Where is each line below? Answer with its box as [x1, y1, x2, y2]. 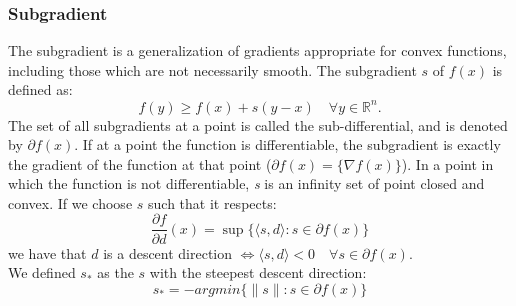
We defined [8, 262, 76, 283]
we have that [8, 242, 87, 263]
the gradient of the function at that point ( [8, 153, 272, 174]
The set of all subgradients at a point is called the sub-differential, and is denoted [8, 114, 508, 135]
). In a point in [401, 153, 494, 174]
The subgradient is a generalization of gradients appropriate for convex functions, [8, 40, 507, 61]
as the [97, 262, 134, 283]
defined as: [8, 79, 73, 100]
